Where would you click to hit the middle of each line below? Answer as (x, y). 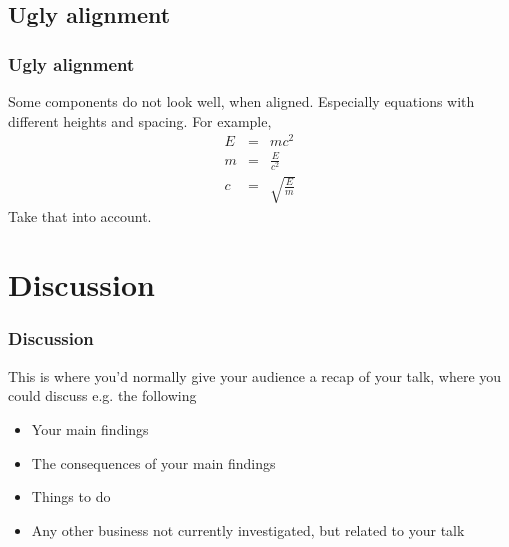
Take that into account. (80, 215)
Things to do (71, 496)
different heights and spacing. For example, (140, 120)
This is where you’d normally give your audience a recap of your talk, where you (255, 375)
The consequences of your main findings (153, 462)
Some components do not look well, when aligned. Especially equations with (241, 101)
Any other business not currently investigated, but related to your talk (248, 529)
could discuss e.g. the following (102, 395)
